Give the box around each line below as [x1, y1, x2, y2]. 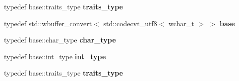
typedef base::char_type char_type [4, 35, 116, 45]
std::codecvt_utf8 [103, 18, 157, 28]
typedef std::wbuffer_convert [4, 18, 92, 28]
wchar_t [168, 18, 194, 28]
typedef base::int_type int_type [4, 51, 106, 61]
